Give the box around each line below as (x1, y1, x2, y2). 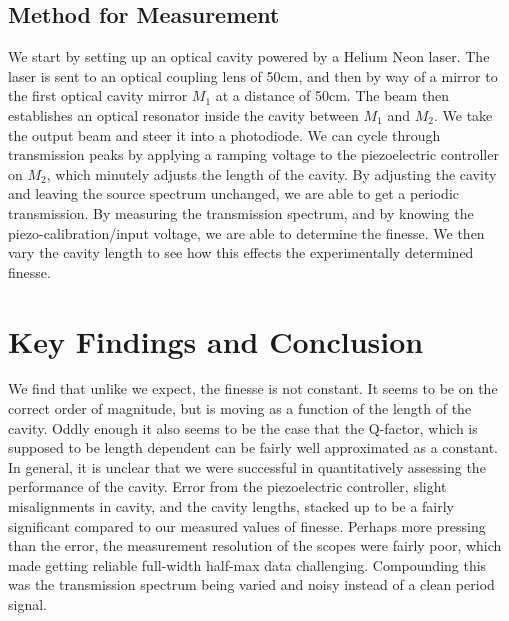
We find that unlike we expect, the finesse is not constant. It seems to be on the (8, 378, 498, 399)
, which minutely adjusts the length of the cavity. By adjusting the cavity (46, 163, 497, 184)
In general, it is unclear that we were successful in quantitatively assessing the (8, 456, 486, 477)
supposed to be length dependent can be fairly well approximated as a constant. (8, 437, 499, 458)
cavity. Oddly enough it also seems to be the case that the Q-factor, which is (8, 417, 478, 438)
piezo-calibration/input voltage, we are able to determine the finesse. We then (8, 222, 485, 243)
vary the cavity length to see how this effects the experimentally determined (8, 242, 474, 263)
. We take (433, 104, 493, 125)
